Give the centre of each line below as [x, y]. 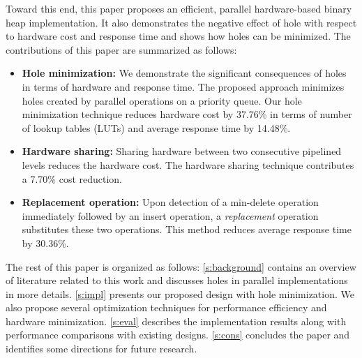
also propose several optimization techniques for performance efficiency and [166, 307]
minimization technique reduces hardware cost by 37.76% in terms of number [187, 114]
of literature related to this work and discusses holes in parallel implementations [177, 280]
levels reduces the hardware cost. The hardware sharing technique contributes [188, 164]
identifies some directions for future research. [101, 349]
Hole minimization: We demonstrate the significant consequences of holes [184, 73]
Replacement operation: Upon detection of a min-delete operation [170, 202]
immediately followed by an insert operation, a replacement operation [170, 215]
